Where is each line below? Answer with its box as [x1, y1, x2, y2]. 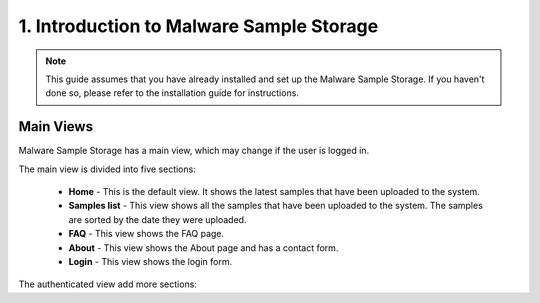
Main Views [18, 118, 94, 135]
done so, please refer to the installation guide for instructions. [45, 87, 300, 99]
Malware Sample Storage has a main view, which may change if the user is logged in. [18, 145, 370, 157]
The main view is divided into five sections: [18, 163, 197, 175]
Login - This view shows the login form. [68, 255, 233, 267]
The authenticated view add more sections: [18, 278, 197, 290]
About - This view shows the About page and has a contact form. [68, 241, 339, 254]
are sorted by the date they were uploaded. [68, 213, 247, 225]
